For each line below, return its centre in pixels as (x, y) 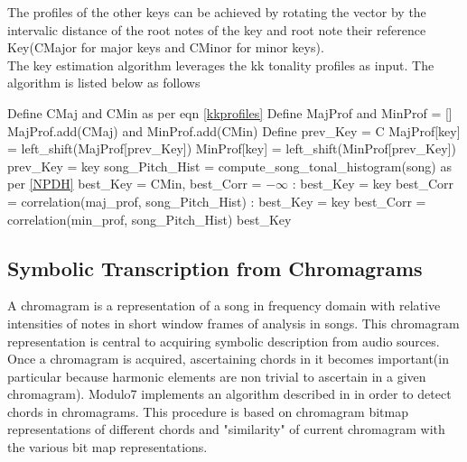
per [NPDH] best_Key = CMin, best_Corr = (135, 184)
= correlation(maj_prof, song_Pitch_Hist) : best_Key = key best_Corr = (217, 201)
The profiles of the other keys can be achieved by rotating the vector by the (217, 12)
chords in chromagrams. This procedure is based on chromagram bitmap (208, 411)
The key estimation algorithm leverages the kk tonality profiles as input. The (221, 65)
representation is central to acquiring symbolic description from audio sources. (224, 341)
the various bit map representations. (107, 447)
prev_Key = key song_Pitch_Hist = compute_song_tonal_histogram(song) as (229, 166)
